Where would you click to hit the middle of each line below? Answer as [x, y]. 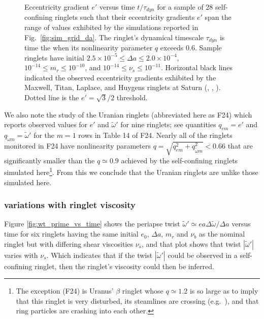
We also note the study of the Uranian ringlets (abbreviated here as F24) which [128, 114]
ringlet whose [143, 291]
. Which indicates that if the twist [100, 255]
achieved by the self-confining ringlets [179, 160]
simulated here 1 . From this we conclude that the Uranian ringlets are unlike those [131, 171]
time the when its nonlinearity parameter [89, 48]
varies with [21, 255]
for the [44, 135]
